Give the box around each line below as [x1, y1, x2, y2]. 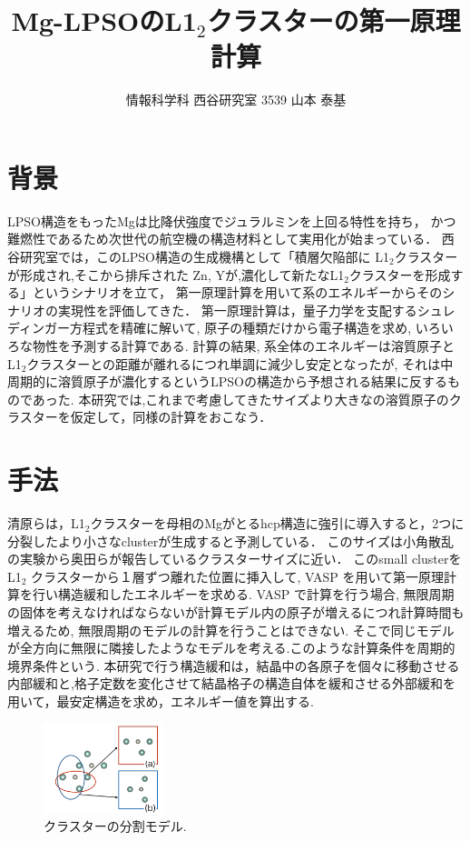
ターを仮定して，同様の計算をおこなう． [32, 407, 272, 426]
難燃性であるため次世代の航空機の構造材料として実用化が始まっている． [7, 229, 438, 248]
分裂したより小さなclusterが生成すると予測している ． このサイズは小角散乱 [7, 531, 455, 550]
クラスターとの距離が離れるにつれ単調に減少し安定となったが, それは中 [26, 354, 454, 373]
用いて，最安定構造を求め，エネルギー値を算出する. [7, 692, 314, 711]
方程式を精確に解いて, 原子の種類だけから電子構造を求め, [70, 318, 412, 337]
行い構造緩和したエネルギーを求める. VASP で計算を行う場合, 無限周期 [32, 585, 455, 604]
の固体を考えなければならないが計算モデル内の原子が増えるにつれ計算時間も [7, 603, 465, 622]
